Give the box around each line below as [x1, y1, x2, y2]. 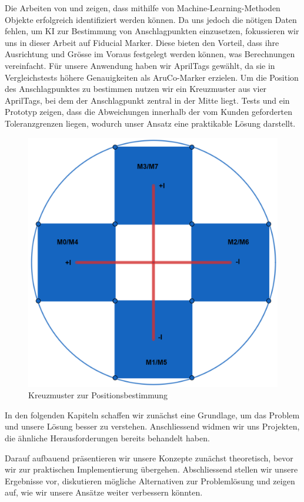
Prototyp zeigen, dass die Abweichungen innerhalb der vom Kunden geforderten [5, 105, 293, 118]
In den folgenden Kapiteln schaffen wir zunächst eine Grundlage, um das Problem [5, 408, 300, 421]
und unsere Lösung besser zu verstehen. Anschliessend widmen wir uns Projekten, [5, 420, 300, 432]
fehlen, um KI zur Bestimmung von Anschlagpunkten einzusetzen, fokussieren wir [5, 25, 299, 37]
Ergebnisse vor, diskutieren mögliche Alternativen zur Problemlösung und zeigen [5, 474, 295, 487]
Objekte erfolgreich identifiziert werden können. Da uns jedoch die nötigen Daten [5, 13, 297, 25]
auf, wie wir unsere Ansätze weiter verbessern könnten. [5, 486, 203, 498]
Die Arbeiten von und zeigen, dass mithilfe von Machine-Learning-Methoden [5, 2, 280, 14]
